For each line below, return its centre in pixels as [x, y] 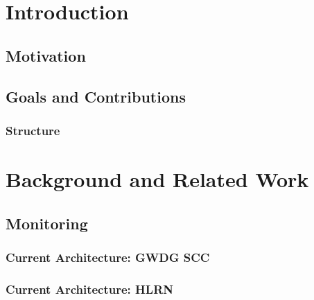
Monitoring [47, 223]
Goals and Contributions [96, 96]
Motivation [46, 55]
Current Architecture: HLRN [89, 289]
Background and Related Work [157, 178]
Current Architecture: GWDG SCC [108, 257]
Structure [33, 130]
